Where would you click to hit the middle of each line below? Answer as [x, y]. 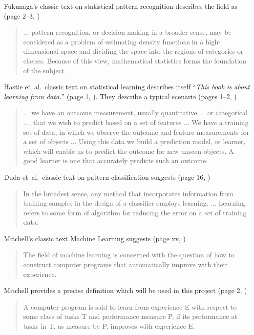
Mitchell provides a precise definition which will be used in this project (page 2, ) [126, 290]
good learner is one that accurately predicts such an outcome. [116, 160]
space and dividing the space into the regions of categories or [152, 51]
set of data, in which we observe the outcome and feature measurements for [136, 132]
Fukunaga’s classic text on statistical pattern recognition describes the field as [121, 6]
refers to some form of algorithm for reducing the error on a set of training [135, 212]
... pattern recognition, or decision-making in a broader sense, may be [127, 32]
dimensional [41, 51]
